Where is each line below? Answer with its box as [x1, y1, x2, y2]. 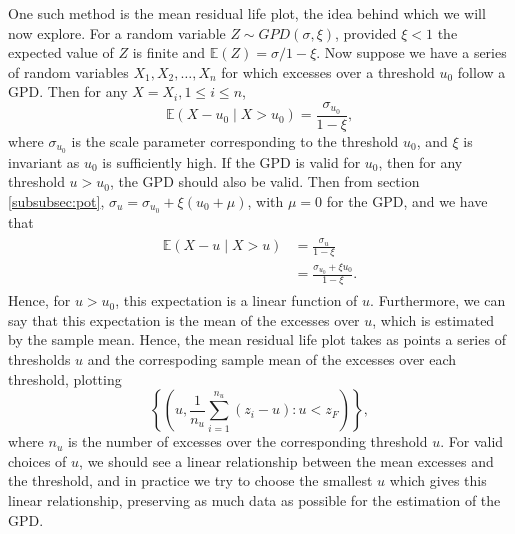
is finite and [132, 42, 206, 63]
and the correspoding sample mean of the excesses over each [87, 349, 457, 370]
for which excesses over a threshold [221, 61, 435, 82]
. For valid [440, 431, 504, 452]
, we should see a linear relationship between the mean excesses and [79, 450, 494, 471]
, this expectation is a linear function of [115, 290, 358, 311]
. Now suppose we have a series [316, 42, 507, 63]
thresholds [8, 349, 71, 370]
